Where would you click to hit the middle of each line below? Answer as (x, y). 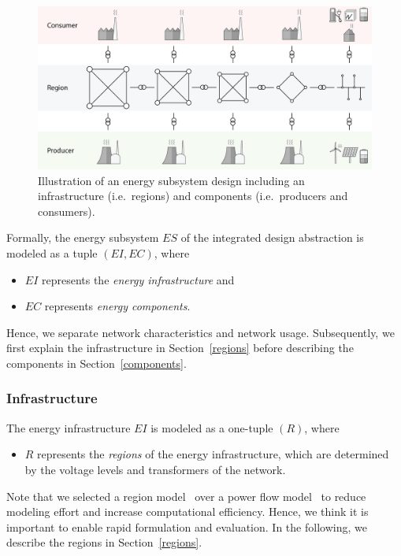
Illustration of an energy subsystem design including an (171, 180)
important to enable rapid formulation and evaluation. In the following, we (187, 526)
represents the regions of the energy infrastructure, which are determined (213, 454)
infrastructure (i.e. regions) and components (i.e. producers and (193, 196)
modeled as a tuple (52, 253)
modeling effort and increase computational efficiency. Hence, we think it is (188, 512)
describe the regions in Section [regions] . (104, 542)
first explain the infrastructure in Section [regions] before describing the (180, 348)
